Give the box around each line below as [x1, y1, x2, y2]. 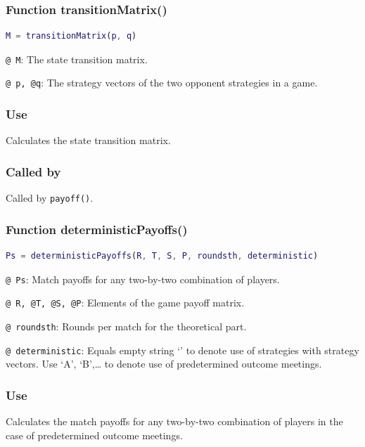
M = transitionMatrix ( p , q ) [6, 31, 137, 41]
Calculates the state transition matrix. [6, 133, 171, 148]
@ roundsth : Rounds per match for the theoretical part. [6, 318, 247, 333]
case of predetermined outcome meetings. [6, 427, 183, 442]
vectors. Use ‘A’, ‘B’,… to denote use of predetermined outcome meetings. [6, 356, 322, 371]
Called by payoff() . [6, 190, 94, 205]
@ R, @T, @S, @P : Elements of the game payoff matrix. [6, 295, 245, 310]
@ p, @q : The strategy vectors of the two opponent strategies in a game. [6, 75, 318, 90]
